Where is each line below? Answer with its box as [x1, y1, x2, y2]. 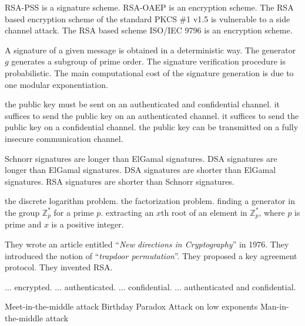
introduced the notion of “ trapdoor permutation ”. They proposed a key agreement [5, 249, 297, 262]
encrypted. [14, 280, 52, 293]
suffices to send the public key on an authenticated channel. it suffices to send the [5, 109, 299, 121]
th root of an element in [161, 206, 247, 218]
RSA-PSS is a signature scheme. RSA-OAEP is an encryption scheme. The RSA [5, 1, 294, 13]
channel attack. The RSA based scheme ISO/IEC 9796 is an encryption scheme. [5, 24, 293, 36]
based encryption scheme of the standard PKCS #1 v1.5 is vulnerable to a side [5, 12, 290, 25]
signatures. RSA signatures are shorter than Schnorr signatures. [5, 175, 234, 187]
